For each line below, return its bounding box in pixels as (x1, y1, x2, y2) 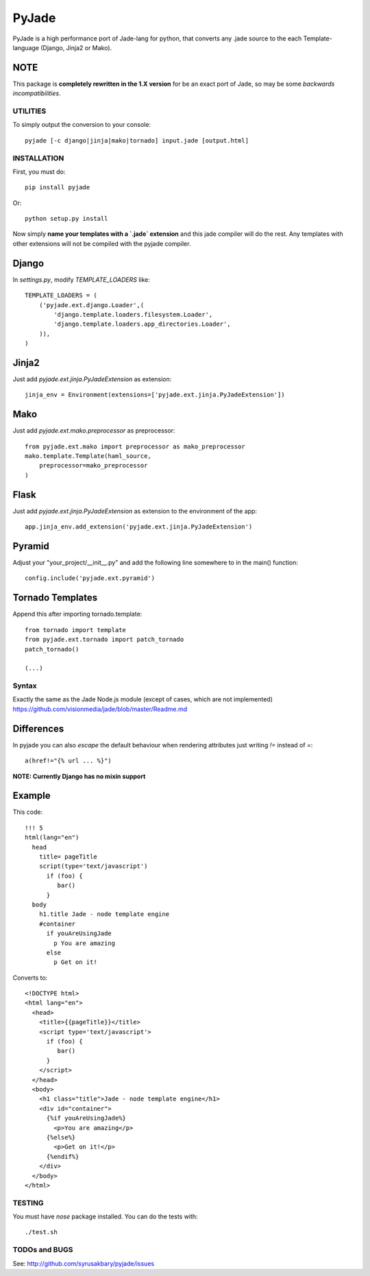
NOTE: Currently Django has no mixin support (12, 772, 146, 780)
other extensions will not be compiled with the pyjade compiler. (12, 239, 191, 248)
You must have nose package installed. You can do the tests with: (12, 1212, 198, 1220)
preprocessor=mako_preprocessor (38, 461, 148, 470)
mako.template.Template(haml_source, (25, 453, 152, 460)
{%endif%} (46, 1153, 79, 1160)
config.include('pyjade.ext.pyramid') (25, 575, 156, 582)
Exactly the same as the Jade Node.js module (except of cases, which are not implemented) (12, 695, 273, 703)
